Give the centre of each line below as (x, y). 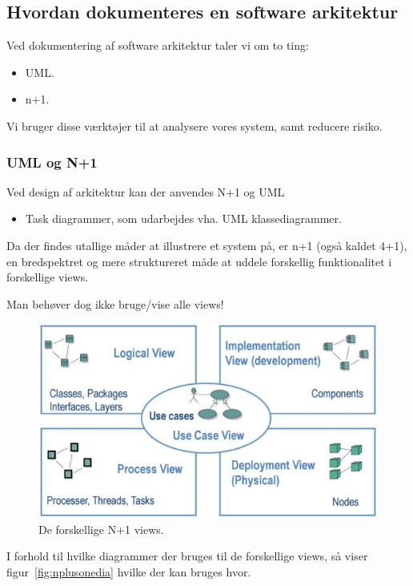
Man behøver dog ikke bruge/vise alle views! (115, 303)
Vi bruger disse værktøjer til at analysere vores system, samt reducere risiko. (194, 125)
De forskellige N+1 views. (101, 529)
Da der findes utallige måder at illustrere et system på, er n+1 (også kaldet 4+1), (207, 245)
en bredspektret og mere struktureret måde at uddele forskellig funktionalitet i (199, 261)
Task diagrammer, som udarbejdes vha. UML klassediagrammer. (183, 218)
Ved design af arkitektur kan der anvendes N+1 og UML (146, 191)
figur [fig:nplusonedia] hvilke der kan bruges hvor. (129, 571)
